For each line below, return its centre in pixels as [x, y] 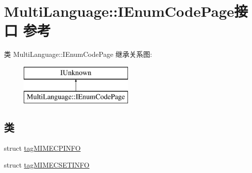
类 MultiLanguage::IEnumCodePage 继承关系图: [78, 54]
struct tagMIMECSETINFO [47, 164]
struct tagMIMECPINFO [42, 148]
